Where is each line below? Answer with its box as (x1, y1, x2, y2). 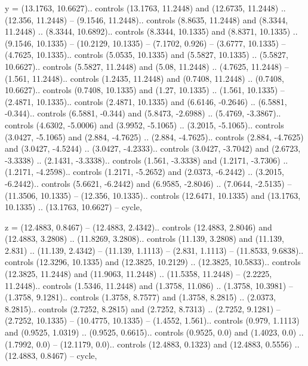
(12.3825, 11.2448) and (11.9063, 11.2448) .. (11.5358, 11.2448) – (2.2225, (5, 267, 272, 280)
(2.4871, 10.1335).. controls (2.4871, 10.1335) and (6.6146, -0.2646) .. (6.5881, (5, 95, 287, 107)
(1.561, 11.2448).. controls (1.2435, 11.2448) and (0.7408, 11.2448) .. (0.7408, (5, 72, 284, 84)
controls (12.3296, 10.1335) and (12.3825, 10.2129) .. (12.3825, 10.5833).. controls (5, 256, 301, 268)
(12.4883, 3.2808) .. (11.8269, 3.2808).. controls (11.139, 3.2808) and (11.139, (5, 232, 284, 245)
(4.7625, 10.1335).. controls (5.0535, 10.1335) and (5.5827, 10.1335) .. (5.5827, (5, 48, 288, 61)
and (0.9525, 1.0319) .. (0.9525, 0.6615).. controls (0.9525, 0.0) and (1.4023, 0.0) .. (5, 326, 304, 339)
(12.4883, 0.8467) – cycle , (5, 349, 97, 362)
